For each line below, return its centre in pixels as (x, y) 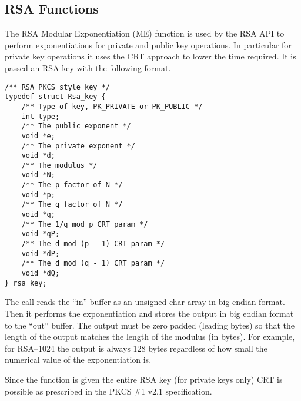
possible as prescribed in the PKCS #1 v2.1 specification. (108, 391)
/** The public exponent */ (76, 126)
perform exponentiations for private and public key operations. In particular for (148, 44)
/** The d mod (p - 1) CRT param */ (93, 244)
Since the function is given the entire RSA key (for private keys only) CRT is (144, 379)
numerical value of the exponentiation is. (78, 359)
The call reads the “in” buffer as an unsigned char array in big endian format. (145, 302)
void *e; (38, 136)
